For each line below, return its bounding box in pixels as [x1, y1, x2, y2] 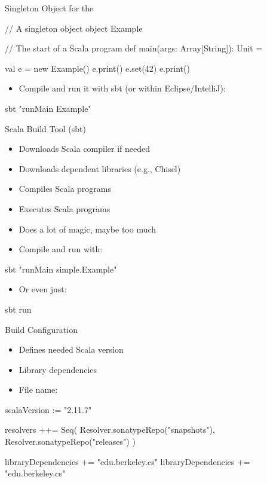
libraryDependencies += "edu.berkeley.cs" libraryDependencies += [5, 455, 250, 467]
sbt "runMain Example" [5, 102, 91, 114]
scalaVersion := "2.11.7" [5, 403, 92, 415]
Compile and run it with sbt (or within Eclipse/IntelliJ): [19, 82, 226, 94]
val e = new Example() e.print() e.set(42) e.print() [5, 62, 190, 74]
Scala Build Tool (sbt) [5, 122, 87, 134]
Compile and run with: [19, 243, 103, 255]
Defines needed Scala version [19, 343, 124, 356]
